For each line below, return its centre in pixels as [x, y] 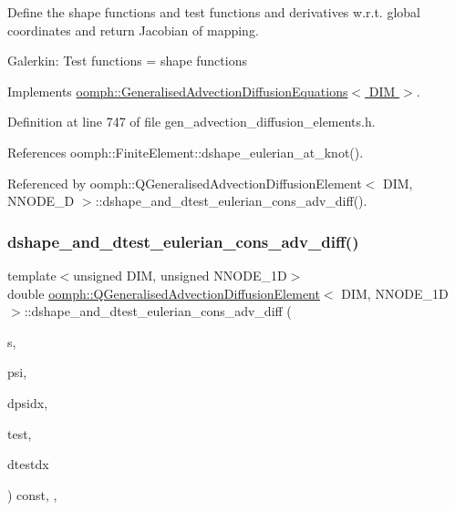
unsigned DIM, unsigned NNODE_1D [180, 275]
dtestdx [28, 464]
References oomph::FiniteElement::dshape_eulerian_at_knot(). [186, 152]
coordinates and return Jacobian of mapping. [133, 30]
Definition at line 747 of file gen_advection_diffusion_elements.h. [191, 122]
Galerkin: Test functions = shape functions [127, 61]
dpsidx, [28, 402]
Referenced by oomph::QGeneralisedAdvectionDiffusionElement [185, 183]
